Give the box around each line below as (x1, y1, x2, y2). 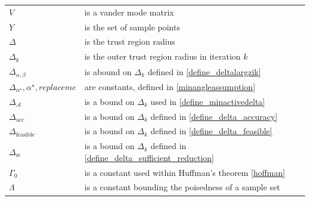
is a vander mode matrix (84, 5, 174, 18)
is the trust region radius (84, 35, 175, 48)
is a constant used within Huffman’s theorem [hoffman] (84, 166, 286, 178)
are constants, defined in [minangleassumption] (84, 80, 256, 92)
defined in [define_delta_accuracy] (150, 110, 278, 122)
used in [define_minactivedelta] (150, 95, 265, 107)
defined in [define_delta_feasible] (150, 125, 272, 137)
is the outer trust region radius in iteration (84, 50, 241, 63)
